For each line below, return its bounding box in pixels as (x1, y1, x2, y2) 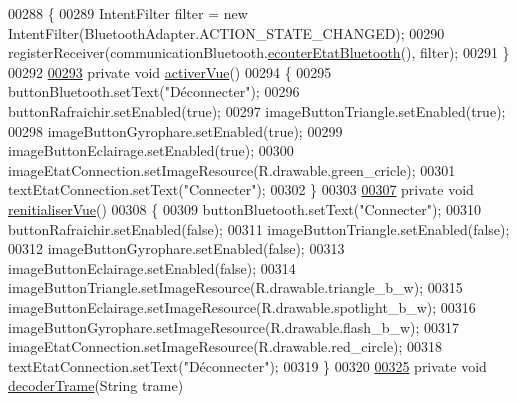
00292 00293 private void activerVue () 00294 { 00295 (8, 61, 332, 82)
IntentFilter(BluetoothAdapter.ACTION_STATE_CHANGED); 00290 (8, 22, 445, 43)
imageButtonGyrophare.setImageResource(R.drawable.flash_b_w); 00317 (8, 316, 460, 337)
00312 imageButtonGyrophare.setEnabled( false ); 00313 (8, 238, 345, 259)
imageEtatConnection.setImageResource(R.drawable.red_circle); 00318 (8, 336, 443, 357)
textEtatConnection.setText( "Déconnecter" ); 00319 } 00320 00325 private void (8, 355, 487, 376)
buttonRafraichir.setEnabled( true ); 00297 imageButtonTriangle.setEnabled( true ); (8, 100, 506, 121)
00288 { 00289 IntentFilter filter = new (8, 3, 248, 23)
